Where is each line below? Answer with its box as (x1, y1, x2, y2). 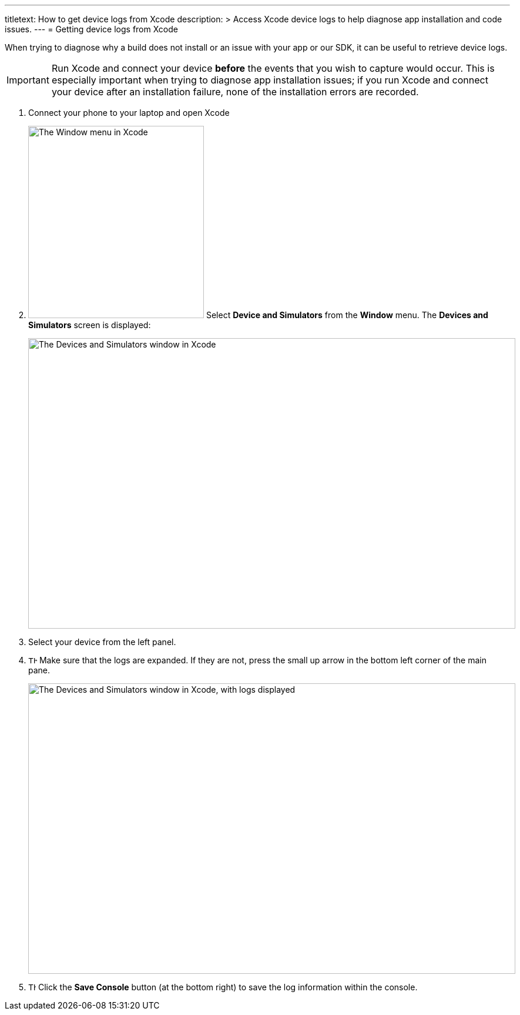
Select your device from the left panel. (28, 637, 176, 647)
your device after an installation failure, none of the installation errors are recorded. (51, 86, 419, 98)
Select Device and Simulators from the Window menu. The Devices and (206, 310, 488, 320)
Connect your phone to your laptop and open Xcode (28, 108, 230, 118)
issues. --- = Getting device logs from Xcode (5, 24, 178, 34)
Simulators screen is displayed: (28, 320, 151, 330)
